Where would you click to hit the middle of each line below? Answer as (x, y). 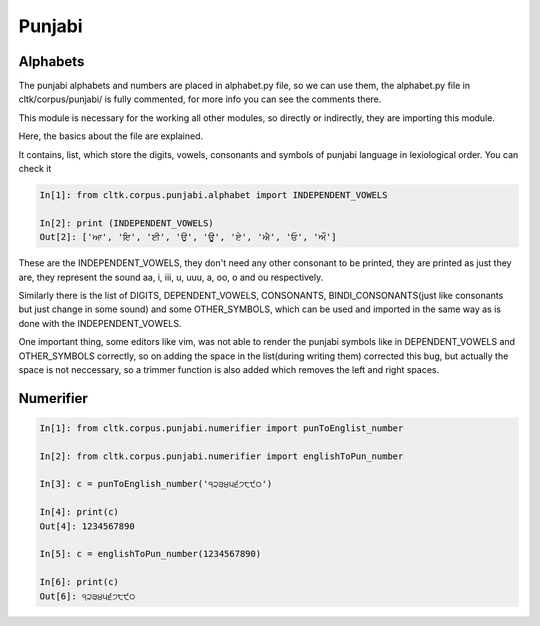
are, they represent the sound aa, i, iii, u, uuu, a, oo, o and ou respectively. (171, 277)
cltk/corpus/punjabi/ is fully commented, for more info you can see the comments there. (200, 99)
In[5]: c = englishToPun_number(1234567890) (150, 554)
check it (35, 169)
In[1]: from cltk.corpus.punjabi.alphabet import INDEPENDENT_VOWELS (213, 195)
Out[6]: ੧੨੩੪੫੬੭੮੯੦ (87, 596)
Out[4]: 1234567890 (87, 526)
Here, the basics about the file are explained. (111, 136)
